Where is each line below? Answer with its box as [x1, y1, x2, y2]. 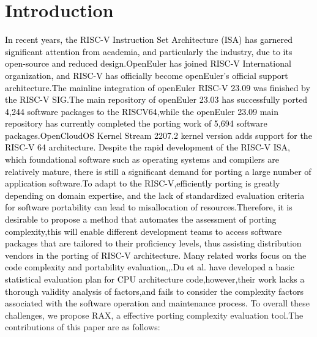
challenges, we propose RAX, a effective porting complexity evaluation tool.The [5, 308, 304, 321]
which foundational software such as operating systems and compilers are [5, 153, 279, 166]
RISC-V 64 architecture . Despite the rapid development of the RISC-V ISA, [5, 141, 290, 154]
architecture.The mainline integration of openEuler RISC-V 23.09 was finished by [5, 81, 310, 94]
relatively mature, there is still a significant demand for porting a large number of [5, 165, 311, 177]
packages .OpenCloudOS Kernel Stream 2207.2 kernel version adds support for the [5, 128, 312, 141]
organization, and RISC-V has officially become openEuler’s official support [5, 69, 288, 81]
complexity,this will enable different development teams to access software [5, 224, 282, 237]
